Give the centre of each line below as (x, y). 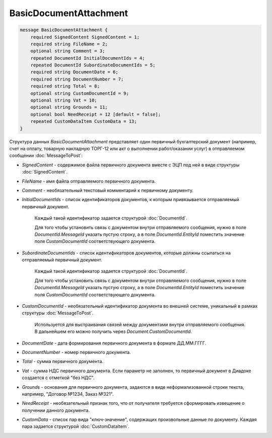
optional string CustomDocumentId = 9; (80, 93)
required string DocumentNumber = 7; (77, 79)
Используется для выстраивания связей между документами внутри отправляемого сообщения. (140, 324)
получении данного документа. (56, 410)
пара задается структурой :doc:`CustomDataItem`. (76, 426)
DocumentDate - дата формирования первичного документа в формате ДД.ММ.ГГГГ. (114, 343)
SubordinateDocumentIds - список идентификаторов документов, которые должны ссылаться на (126, 253)
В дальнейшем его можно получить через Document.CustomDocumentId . (113, 331)
